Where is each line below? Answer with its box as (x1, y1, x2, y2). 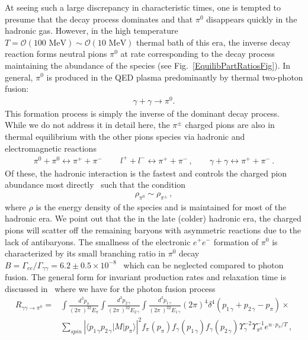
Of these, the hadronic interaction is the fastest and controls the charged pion (5, 166, 287, 179)
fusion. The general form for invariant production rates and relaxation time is (5, 271, 286, 283)
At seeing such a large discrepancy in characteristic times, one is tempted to (5, 1, 281, 13)
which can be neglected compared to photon (123, 258, 284, 271)
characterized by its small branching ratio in (5, 247, 165, 259)
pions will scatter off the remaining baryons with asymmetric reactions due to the (5, 223, 301, 236)
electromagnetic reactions (5, 142, 97, 154)
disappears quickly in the (206, 12, 297, 25)
